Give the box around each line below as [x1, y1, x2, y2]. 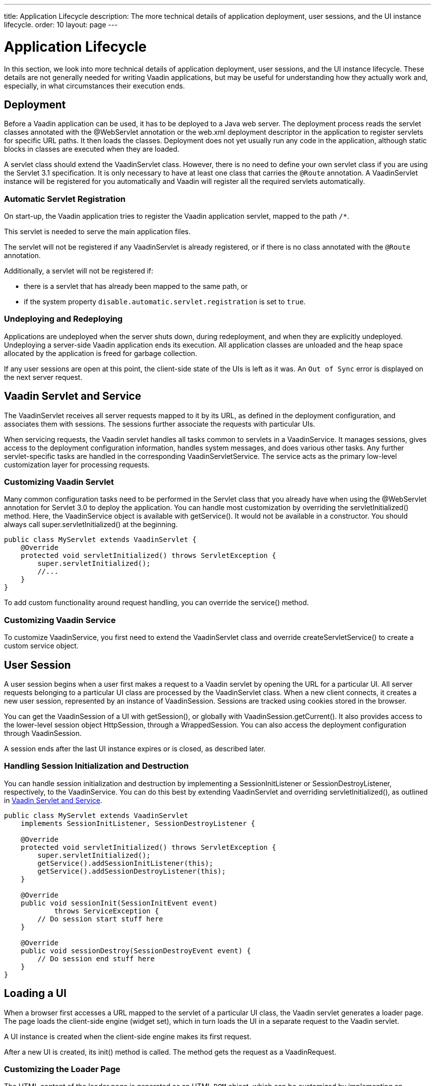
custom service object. [4, 641, 79, 650]
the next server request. [4, 372, 82, 381]
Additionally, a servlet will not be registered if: [4, 267, 153, 275]
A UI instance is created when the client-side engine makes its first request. [4, 1032, 252, 1041]
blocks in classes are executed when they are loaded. [4, 145, 179, 154]
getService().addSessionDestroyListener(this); [37, 867, 226, 875]
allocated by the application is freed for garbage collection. [4, 349, 197, 358]
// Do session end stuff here [37, 954, 155, 963]
